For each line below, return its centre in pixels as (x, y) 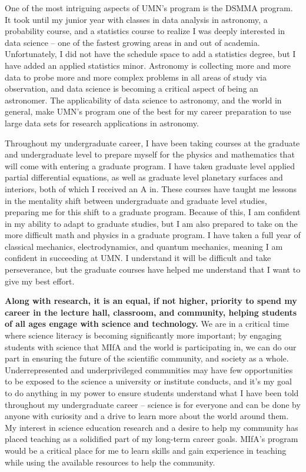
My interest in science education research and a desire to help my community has (152, 427)
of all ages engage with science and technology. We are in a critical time (147, 324)
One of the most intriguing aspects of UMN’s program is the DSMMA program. (149, 8)
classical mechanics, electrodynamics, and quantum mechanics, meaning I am (144, 246)
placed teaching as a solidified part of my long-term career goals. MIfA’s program (152, 439)
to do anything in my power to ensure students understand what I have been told (152, 393)
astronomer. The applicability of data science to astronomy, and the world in (143, 100)
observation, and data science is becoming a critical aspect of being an (132, 88)
